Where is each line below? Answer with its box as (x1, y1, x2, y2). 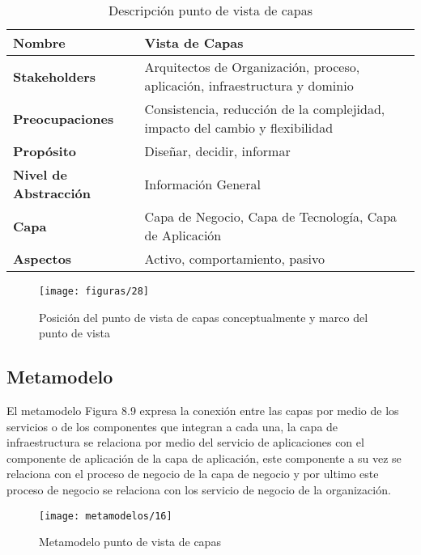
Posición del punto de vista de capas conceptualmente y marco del (39, 308, 368, 325)
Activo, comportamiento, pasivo (144, 249, 325, 268)
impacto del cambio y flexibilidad (144, 118, 334, 137)
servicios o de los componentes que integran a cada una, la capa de (6, 417, 338, 434)
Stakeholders (13, 66, 96, 86)
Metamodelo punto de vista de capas (39, 533, 221, 550)
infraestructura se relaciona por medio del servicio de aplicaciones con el (6, 434, 364, 451)
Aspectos (13, 249, 72, 268)
